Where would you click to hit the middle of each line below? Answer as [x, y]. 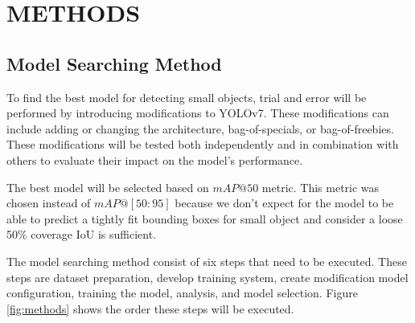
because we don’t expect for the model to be [284, 203]
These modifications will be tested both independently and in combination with [203, 144]
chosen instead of [49, 203]
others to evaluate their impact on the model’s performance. [155, 159]
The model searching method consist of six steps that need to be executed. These [207, 261]
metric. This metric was [320, 187]
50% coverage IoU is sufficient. [82, 234]
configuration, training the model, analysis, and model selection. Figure [182, 293]
